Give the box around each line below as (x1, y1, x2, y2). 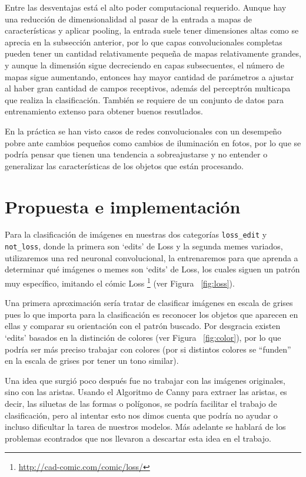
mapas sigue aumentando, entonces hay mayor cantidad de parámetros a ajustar (5, 70, 294, 83)
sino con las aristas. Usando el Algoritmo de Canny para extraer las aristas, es (5, 386, 287, 398)
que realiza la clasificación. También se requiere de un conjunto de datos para (5, 93, 284, 106)
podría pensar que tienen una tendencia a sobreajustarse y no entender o (5, 148, 268, 160)
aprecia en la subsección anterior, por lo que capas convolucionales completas (5, 35, 282, 48)
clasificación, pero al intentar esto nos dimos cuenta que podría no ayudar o (5, 409, 278, 421)
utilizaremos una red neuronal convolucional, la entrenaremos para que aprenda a (5, 251, 298, 264)
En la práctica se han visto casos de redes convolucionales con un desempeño (5, 124, 282, 137)
